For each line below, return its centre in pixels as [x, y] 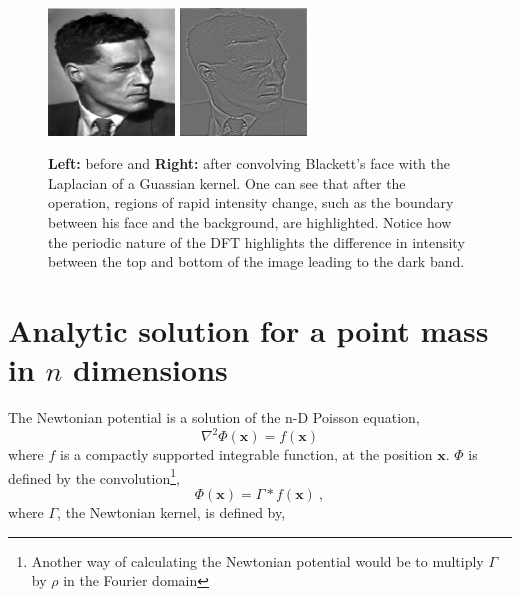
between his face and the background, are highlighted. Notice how [250, 222]
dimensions [150, 369]
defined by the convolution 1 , [94, 476]
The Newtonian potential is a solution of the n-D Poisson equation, [214, 417]
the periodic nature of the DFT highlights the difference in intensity [256, 241]
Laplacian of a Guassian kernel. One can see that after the [227, 182]
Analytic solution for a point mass [248, 329]
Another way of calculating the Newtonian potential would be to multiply [257, 560]
